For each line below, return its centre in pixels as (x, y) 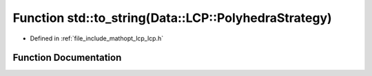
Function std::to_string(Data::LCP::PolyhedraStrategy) (172, 18)
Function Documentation (67, 58)
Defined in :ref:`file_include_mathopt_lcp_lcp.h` (97, 38)
